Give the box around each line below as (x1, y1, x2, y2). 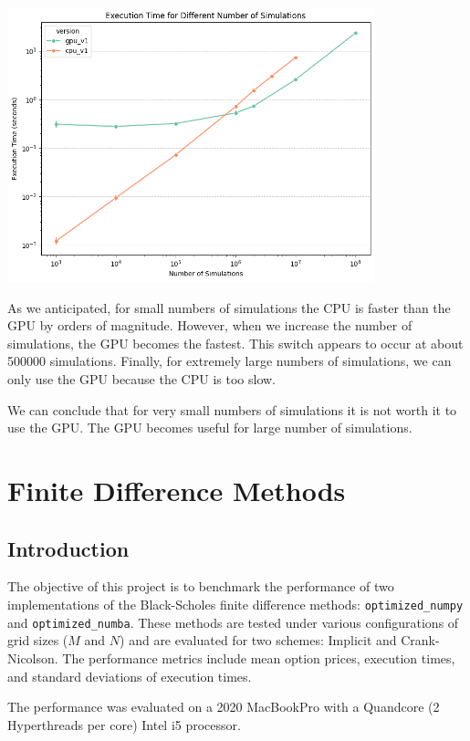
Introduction (7, 534, 130, 562)
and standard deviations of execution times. (7, 666, 252, 685)
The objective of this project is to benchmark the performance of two (7, 577, 394, 596)
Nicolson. (7, 648, 58, 667)
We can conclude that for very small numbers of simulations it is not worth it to (7, 400, 457, 419)
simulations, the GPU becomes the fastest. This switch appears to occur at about (7, 333, 464, 352)
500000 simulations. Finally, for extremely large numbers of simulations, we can (7, 351, 452, 370)
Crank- (401, 631, 440, 650)
